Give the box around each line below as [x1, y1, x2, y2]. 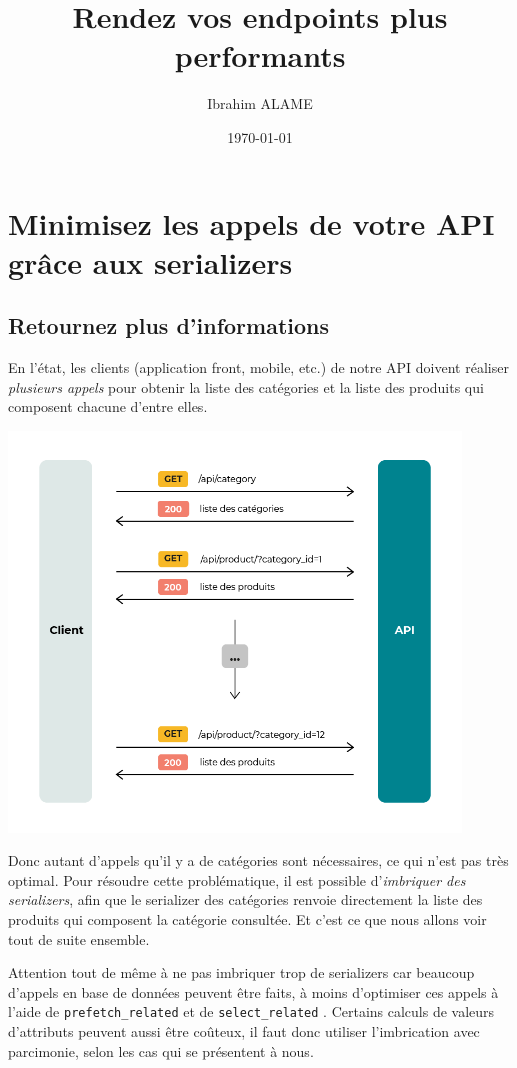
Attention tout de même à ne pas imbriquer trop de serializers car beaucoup [8, 962, 475, 983]
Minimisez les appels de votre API [8, 202, 495, 243]
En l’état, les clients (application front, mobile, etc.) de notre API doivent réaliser [8, 357, 509, 378]
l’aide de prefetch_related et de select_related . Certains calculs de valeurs [8, 1001, 495, 1022]
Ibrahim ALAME [207, 93, 313, 114]
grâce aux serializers [8, 241, 293, 282]
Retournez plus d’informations [8, 310, 330, 341]
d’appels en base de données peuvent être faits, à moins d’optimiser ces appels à [8, 981, 499, 1002]
